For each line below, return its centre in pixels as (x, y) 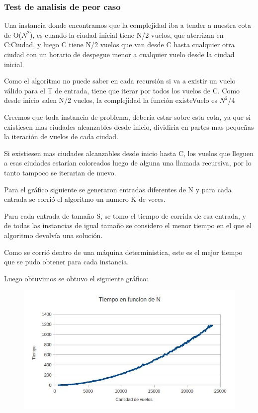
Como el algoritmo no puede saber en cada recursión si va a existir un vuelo (120, 81)
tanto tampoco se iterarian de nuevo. (60, 172)
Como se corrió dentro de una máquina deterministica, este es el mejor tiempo (123, 252)
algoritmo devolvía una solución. (53, 235)
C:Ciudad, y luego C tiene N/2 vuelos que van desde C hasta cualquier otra (119, 44)
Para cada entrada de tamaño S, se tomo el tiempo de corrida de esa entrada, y (125, 215)
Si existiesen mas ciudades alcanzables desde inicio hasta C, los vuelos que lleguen (129, 153)
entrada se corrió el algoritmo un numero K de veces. (85, 199)
